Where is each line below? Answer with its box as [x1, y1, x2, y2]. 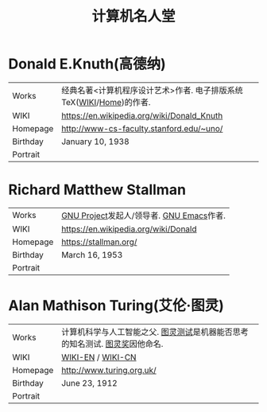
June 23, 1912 [60, 377, 118, 388]
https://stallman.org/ [60, 236, 137, 247]
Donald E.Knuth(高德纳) [8, 55, 167, 73]
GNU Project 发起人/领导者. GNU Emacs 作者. [60, 210, 226, 221]
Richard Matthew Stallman [8, 181, 187, 199]
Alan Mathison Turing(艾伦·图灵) [8, 297, 225, 315]
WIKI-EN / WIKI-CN [60, 352, 137, 363]
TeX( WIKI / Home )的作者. [60, 96, 151, 107]
